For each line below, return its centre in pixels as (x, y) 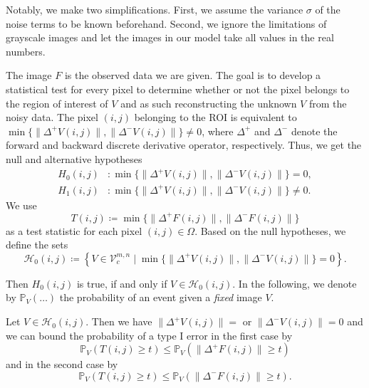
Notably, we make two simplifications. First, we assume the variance (155, 9)
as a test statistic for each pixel (74, 230)
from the (328, 103)
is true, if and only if (122, 283)
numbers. (26, 51)
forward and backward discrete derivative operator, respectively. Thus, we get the (184, 145)
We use (21, 205)
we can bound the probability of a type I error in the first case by (149, 335)
